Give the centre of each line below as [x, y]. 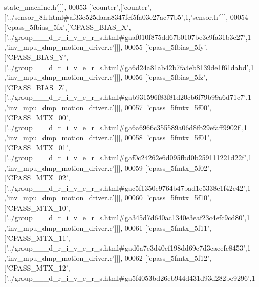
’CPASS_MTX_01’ [37, 147]
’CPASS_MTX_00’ [37, 117]
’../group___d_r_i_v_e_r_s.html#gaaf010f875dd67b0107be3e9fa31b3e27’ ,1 [128, 37]
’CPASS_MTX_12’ [37, 268]
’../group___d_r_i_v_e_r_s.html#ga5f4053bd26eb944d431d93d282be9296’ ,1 [131, 278]
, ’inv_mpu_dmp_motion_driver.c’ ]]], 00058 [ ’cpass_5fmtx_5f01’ [107, 137]
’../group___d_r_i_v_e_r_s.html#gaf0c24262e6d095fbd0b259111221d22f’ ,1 [129, 157]
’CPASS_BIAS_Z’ [36, 87]
